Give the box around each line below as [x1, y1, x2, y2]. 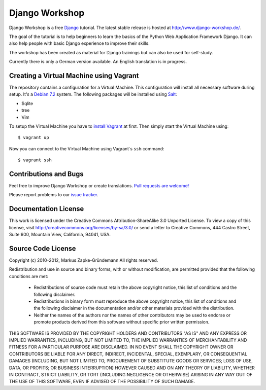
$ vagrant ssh [18, 157, 52, 163]
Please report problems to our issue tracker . [9, 192, 99, 198]
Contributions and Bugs [9, 170, 84, 178]
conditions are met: [9, 273, 49, 279]
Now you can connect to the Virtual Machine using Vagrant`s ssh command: [9, 145, 165, 151]
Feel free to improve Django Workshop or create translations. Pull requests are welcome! [9, 183, 189, 189]
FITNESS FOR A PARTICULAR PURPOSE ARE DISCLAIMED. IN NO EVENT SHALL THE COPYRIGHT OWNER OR [9, 344, 233, 350]
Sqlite [21, 100, 33, 106]
